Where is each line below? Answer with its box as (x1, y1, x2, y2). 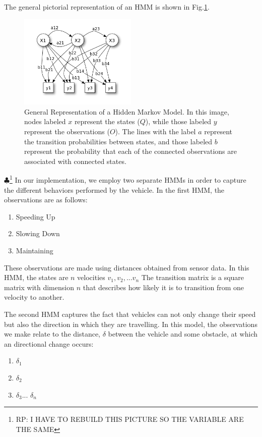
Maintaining (16, 245, 53, 255)
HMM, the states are (4, 272, 69, 283)
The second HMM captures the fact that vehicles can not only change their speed (4, 308, 256, 319)
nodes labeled (24, 116, 66, 127)
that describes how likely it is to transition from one (83, 282, 244, 292)
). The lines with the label (115, 126, 196, 136)
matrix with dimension (4, 282, 74, 292)
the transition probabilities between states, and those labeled (24, 136, 213, 146)
